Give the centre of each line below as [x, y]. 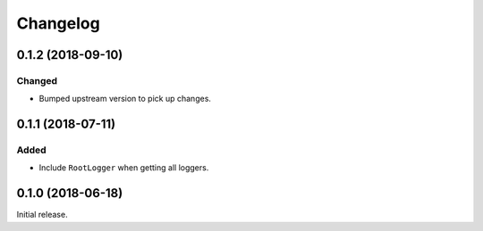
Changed [37, 80]
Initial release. [42, 215]
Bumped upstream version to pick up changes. [125, 99]
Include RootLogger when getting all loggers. [124, 168]
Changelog [58, 23]
